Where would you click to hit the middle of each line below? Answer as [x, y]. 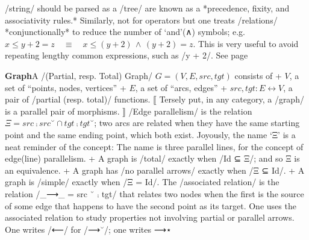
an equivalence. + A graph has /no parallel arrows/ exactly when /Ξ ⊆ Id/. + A [155, 170]
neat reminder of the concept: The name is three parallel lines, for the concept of [154, 146]
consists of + [258, 75]
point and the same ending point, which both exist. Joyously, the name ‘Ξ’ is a [150, 134]
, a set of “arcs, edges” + [181, 87]
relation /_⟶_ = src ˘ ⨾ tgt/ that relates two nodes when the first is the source [154, 193]
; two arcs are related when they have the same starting [197, 123]
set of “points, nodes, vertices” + [66, 87]
